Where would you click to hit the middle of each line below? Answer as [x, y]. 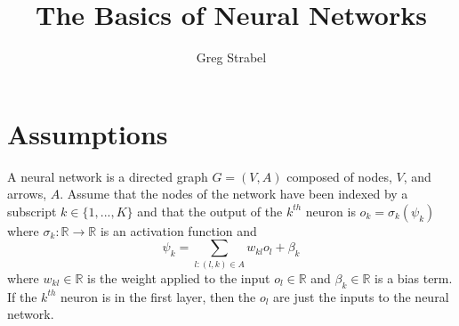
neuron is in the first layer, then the [158, 296]
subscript [32, 211]
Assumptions [88, 133]
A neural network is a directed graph [108, 176]
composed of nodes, [339, 176]
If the [22, 296]
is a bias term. [414, 277]
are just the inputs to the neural [361, 296]
